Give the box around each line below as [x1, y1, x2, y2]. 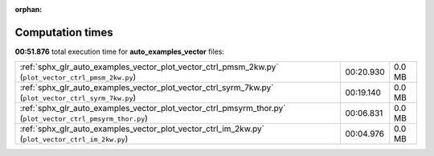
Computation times [14, 25, 113, 39]
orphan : [14, 5, 43, 14]
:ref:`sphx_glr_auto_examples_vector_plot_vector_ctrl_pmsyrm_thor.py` [19, 103, 286, 114]
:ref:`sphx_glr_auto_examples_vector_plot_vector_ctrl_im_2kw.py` [19, 123, 265, 134]
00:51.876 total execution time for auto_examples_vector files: [14, 47, 225, 56]
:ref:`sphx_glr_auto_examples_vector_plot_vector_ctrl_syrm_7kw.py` [19, 82, 274, 93]
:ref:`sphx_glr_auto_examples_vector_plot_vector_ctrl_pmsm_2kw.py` [19, 61, 279, 72]
